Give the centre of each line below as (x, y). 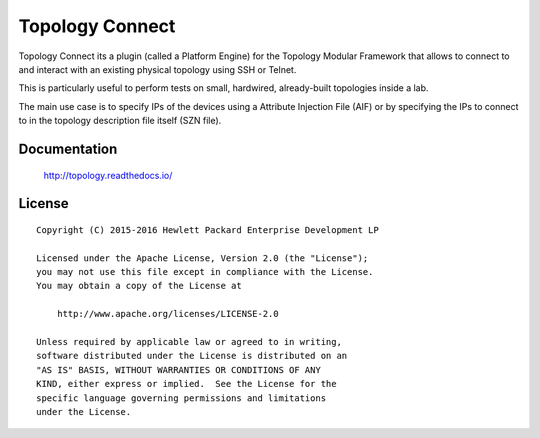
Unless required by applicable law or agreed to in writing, (189, 342)
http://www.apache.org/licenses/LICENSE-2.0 (167, 314)
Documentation (68, 148)
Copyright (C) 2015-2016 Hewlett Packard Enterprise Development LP (207, 229)
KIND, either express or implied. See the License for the (186, 384)
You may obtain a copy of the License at (139, 286)
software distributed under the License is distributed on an (192, 356)
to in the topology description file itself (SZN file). (120, 121)
